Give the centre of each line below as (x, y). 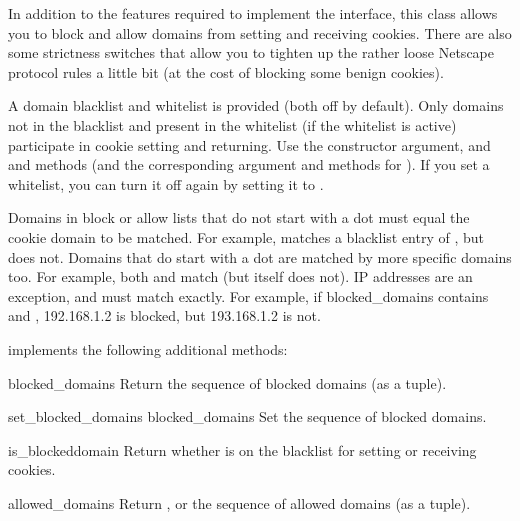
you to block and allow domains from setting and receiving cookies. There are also (260, 32)
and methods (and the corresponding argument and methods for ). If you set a (249, 164)
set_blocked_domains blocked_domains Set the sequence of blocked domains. (247, 416)
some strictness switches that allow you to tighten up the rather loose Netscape (251, 52)
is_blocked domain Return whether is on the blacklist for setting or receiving (242, 449)
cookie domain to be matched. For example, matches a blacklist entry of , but (246, 236)
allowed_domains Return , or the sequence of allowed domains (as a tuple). (239, 502)
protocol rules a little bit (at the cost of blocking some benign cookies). (226, 71)
